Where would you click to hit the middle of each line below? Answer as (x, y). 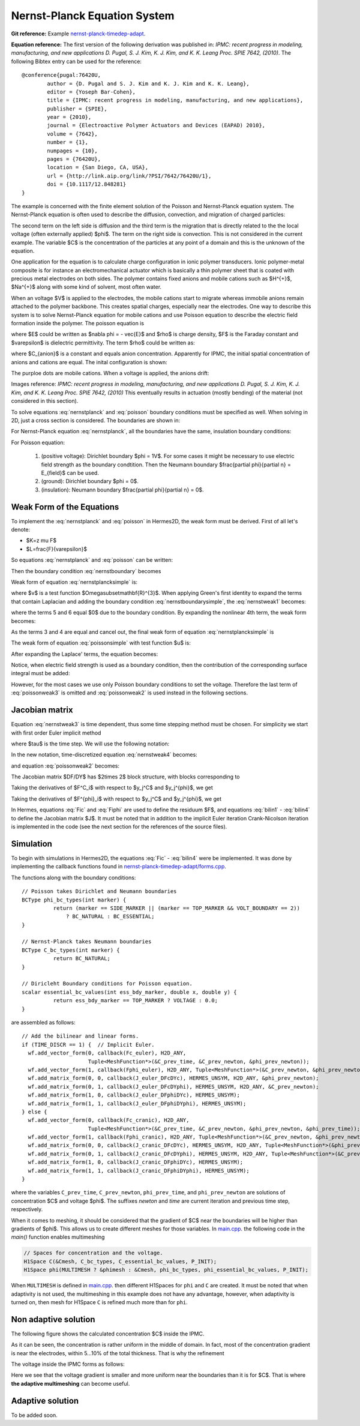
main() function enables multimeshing (58, 1237)
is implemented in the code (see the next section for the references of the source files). (119, 827)
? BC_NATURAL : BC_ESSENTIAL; (111, 916)
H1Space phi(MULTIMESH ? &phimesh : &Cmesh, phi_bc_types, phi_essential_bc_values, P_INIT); (166, 1270)
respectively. (27, 1209)
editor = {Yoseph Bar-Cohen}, (91, 92)
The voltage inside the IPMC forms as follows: (68, 1364)
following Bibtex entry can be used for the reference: (76, 61)
